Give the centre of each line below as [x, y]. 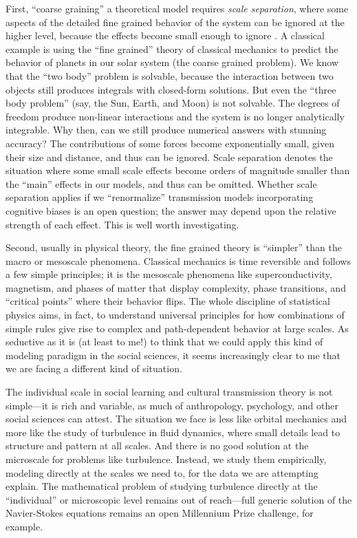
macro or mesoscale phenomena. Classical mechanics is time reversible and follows [178, 260]
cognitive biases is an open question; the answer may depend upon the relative [171, 210]
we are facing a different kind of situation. [94, 368]
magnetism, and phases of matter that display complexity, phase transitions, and [176, 287]
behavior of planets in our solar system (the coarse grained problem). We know [172, 62]
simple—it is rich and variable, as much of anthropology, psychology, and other [172, 405]
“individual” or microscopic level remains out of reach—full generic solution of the [179, 499]
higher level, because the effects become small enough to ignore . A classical [165, 35]
